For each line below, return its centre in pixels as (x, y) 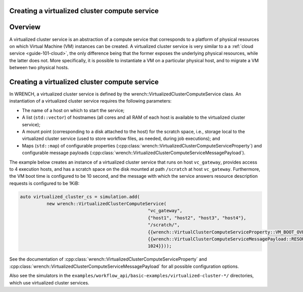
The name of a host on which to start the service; (73, 110)
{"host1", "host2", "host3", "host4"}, (197, 218)
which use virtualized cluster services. (49, 282)
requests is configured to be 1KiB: (44, 183)
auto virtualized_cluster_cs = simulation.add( (80, 197)
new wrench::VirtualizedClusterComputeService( (106, 204)
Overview (25, 27)
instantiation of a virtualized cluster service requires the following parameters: (90, 101)
